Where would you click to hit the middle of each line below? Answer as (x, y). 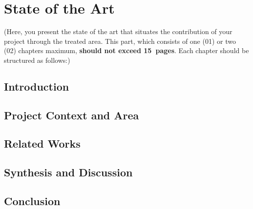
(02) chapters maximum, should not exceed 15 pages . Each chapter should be (126, 50)
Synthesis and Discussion (68, 172)
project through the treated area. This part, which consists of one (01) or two (120, 41)
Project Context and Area (72, 115)
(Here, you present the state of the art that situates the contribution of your (118, 31)
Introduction (37, 86)
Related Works (42, 143)
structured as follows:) (37, 60)
